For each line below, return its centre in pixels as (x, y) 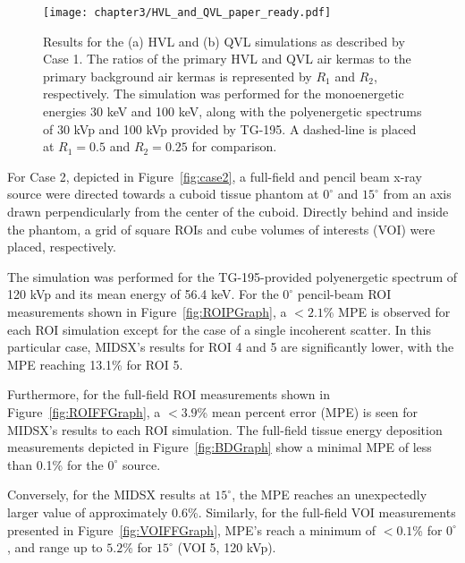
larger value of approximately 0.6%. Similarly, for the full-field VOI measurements (232, 512)
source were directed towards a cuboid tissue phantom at (163, 194)
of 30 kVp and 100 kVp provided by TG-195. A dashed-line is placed (230, 128)
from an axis (417, 194)
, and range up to (55, 547)
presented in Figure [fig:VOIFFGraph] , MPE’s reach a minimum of (192, 529)
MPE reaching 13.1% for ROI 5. (95, 364)
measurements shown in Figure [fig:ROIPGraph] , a (147, 311)
